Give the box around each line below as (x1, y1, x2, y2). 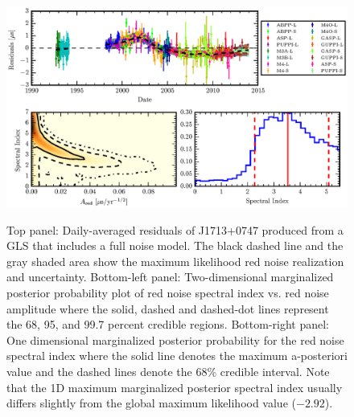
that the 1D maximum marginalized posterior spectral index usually (6, 378, 343, 395)
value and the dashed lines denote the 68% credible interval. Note (6, 363, 330, 380)
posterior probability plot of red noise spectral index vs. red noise (6, 284, 329, 301)
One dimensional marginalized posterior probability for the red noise (6, 331, 344, 348)
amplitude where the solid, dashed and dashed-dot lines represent (6, 300, 329, 317)
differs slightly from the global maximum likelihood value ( (6, 395, 296, 411)
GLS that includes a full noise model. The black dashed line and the (6, 237, 344, 254)
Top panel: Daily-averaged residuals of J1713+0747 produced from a (6, 221, 344, 238)
